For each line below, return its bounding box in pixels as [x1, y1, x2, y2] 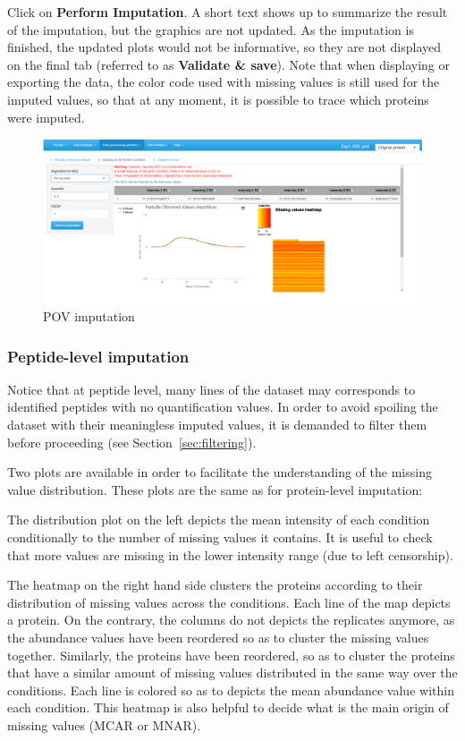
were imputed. [7, 107, 85, 126]
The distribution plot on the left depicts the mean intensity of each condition [7, 510, 430, 529]
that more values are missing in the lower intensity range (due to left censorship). [7, 545, 453, 564]
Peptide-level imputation [7, 345, 190, 367]
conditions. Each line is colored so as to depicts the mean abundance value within [7, 680, 454, 699]
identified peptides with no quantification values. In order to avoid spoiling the [7, 397, 438, 416]
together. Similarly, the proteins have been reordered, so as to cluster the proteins [7, 645, 455, 664]
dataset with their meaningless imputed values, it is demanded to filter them [7, 415, 427, 433]
